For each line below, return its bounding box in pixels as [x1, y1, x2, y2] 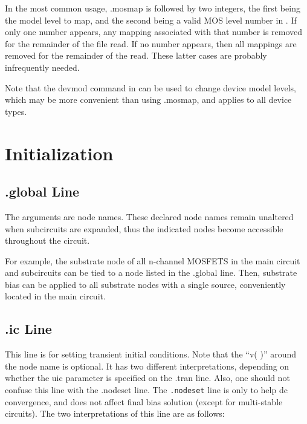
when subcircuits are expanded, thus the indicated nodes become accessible [5, 222, 283, 235]
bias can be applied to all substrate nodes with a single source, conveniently [5, 278, 286, 290]
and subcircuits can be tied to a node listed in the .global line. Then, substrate [5, 266, 297, 279]
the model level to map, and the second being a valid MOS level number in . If [5, 13, 297, 26]
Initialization [5, 140, 114, 165]
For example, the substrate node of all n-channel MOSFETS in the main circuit [5, 254, 300, 267]
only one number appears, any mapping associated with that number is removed [5, 25, 303, 38]
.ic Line [5, 319, 52, 338]
